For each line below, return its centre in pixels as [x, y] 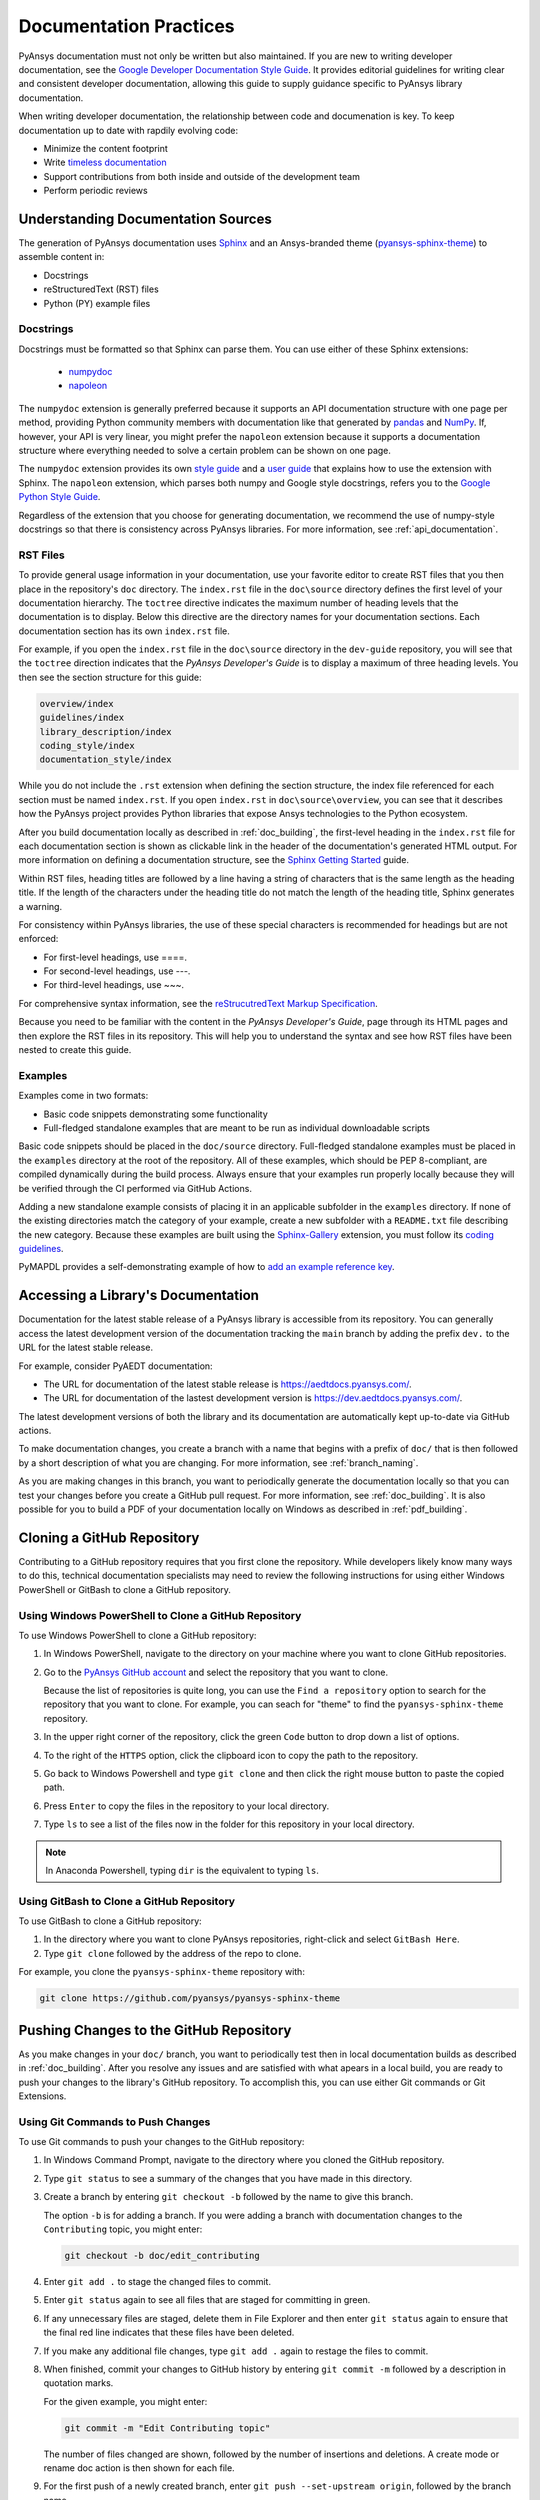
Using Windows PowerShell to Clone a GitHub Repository [160, 1615]
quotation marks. [78, 2383]
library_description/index [105, 731]
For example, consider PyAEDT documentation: [116, 1366]
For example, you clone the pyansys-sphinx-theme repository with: [161, 1972]
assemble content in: [61, 257]
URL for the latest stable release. [86, 1347]
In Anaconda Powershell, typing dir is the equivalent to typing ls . [182, 1870]
